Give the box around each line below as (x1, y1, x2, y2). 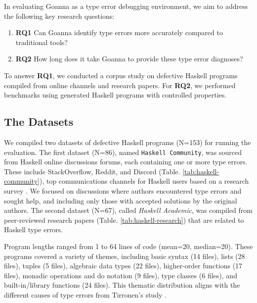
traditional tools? (15, 37, 68, 47)
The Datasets (4, 114, 74, 129)
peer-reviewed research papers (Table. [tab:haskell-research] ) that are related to (4, 214, 244, 225)
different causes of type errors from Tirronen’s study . (4, 289, 167, 300)
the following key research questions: (4, 10, 115, 21)
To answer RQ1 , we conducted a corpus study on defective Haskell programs (4, 70, 238, 80)
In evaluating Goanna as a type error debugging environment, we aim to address (4, 1, 248, 11)
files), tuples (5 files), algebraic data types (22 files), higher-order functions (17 (4, 260, 243, 271)
